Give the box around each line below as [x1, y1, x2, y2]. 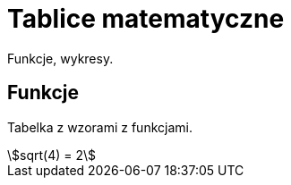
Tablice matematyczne [7, 4, 285, 34]
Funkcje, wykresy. [7, 50, 114, 66]
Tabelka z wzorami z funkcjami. [7, 119, 193, 135]
